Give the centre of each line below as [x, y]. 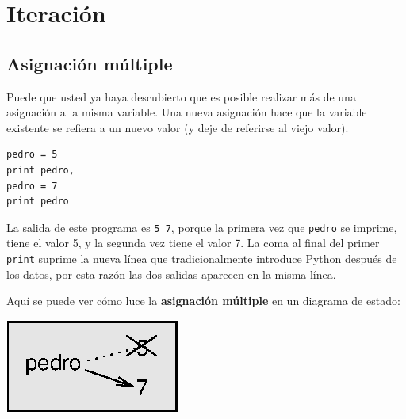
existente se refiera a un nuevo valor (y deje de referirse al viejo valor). [178, 127]
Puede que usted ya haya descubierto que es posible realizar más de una [181, 96]
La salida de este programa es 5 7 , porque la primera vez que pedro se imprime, [202, 227]
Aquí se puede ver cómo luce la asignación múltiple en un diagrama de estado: [203, 301]
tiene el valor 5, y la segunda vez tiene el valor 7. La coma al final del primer [193, 243]
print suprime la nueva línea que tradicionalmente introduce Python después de [202, 258]
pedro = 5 [32, 155]
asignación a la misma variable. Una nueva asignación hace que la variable [187, 112]
